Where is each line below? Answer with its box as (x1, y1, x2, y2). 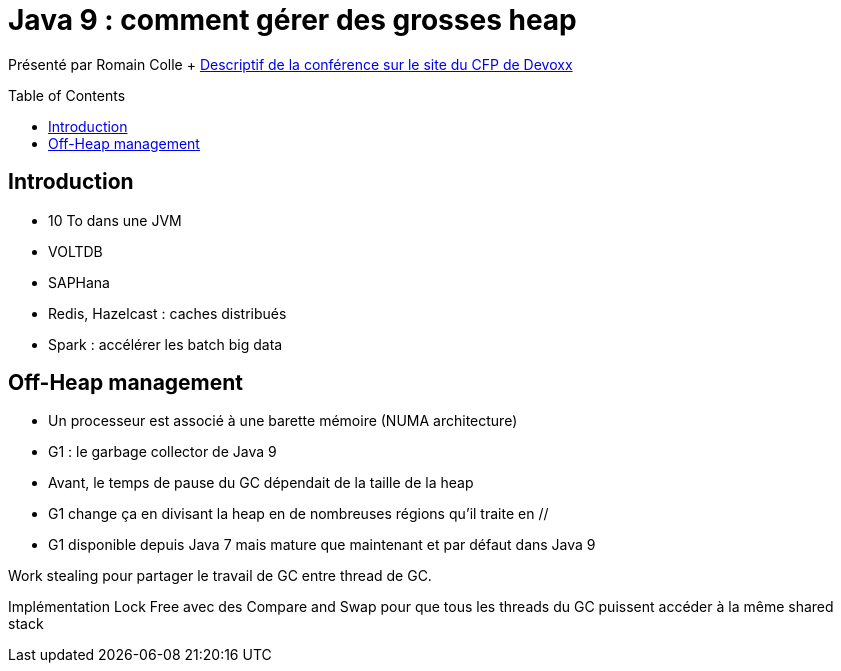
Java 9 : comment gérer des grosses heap (8, 3, 577, 37)
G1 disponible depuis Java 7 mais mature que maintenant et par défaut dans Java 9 (48, 536, 596, 554)
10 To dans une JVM (48, 211, 182, 229)
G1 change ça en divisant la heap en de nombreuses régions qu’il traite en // (48, 505, 549, 523)
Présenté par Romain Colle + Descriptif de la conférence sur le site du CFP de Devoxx (8, 55, 573, 73)
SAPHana (48, 273, 110, 291)
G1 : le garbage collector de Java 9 (48, 443, 277, 461)
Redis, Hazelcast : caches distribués (48, 304, 287, 322)
